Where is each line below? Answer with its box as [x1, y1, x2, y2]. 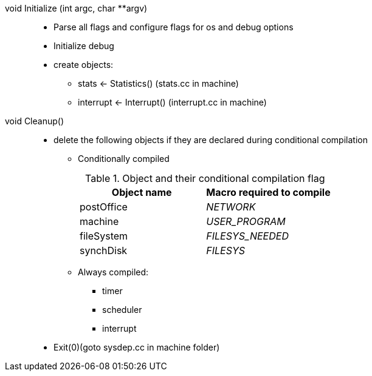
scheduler [102, 304, 142, 315]
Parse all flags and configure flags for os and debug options [53, 22, 294, 32]
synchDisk [80, 244, 128, 257]
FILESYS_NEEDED [206, 230, 289, 242]
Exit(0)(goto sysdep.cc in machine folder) [53, 342, 220, 352]
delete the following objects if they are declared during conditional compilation [53, 135, 368, 145]
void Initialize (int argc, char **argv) [5, 3, 148, 13]
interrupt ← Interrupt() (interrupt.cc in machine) [78, 97, 267, 107]
